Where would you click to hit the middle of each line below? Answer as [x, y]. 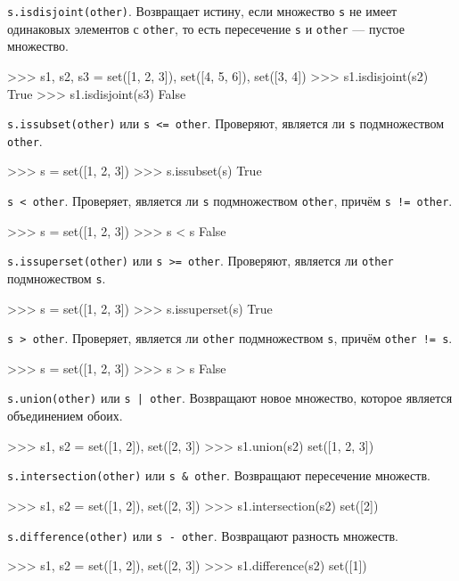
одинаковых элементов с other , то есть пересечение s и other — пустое [206, 28]
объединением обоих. [65, 416]
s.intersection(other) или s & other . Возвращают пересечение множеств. [219, 475]
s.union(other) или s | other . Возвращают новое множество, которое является [230, 398]
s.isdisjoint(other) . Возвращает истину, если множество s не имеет [202, 11]
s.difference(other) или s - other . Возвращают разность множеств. [203, 535]
